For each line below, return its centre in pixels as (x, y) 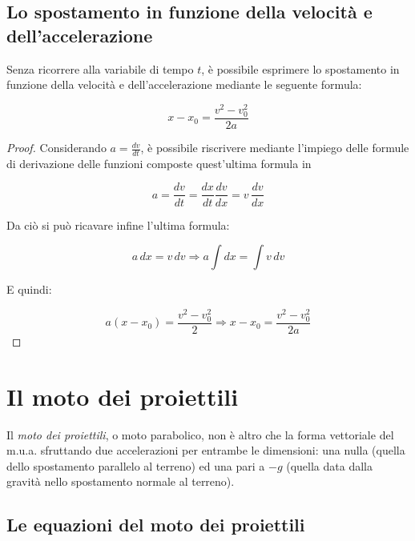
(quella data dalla (329, 465)
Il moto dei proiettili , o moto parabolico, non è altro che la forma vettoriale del (200, 434)
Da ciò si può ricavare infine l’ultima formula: (118, 224)
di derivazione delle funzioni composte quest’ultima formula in (159, 163)
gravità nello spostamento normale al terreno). (121, 481)
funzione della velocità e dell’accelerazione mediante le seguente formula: (184, 84)
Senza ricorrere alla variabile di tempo (100, 68)
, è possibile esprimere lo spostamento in (300, 68)
